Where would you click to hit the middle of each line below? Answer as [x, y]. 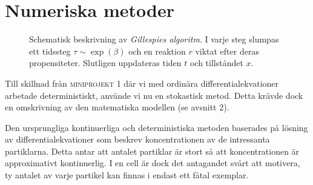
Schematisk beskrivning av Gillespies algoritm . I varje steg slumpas [154, 39]
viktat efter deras [227, 51]
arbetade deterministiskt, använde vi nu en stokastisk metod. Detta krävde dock [154, 95]
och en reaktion [157, 51]
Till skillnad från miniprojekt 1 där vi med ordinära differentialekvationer [142, 83]
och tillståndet [216, 63]
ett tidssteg [50, 51]
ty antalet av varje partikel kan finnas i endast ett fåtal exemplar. [127, 175]
